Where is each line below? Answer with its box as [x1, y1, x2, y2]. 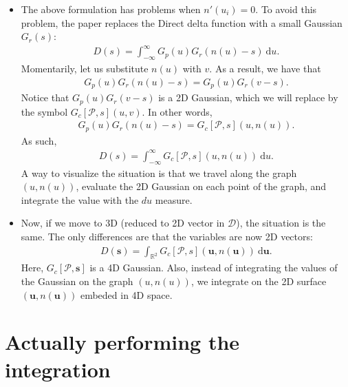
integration [5, 355, 111, 383]
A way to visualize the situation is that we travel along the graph [21, 165, 297, 180]
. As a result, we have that [209, 61, 321, 76]
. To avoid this [255, 2, 317, 16]
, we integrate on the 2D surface [191, 274, 327, 289]
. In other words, [142, 104, 213, 118]
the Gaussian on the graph [21, 274, 133, 289]
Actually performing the [5, 328, 240, 356]
